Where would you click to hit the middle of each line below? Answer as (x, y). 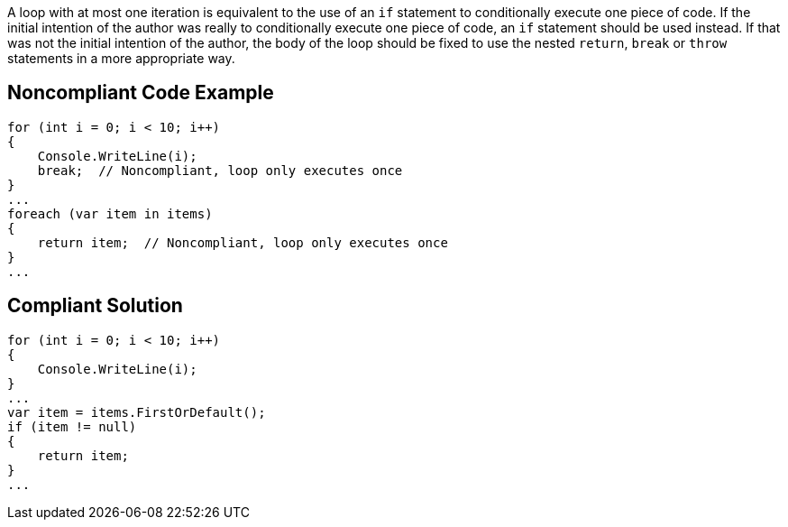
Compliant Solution (95, 306)
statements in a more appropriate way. (121, 58)
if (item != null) (72, 426)
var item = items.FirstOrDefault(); (137, 412)
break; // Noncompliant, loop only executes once (220, 170)
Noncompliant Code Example (141, 93)
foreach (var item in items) (110, 213)
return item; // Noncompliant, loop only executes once (243, 242)
